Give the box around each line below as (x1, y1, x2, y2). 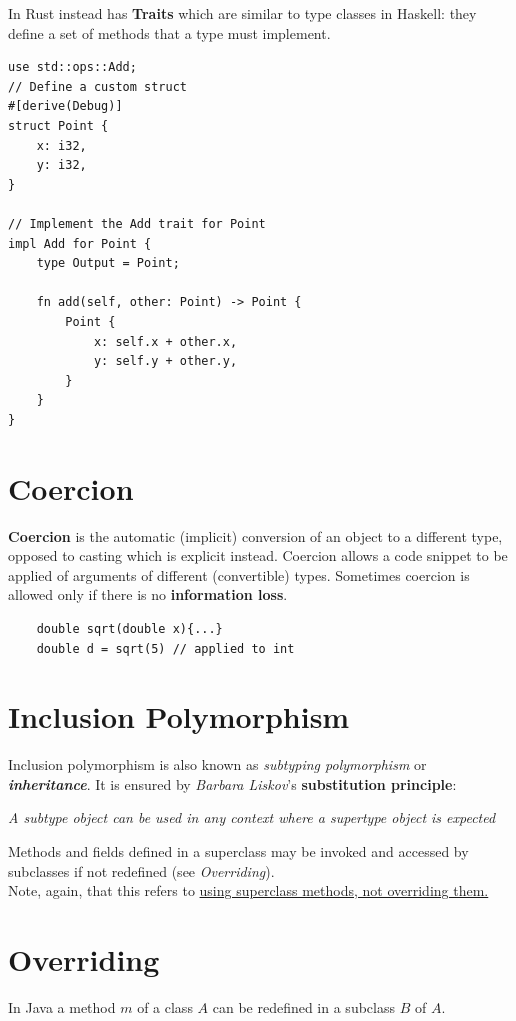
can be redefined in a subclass (212, 996, 395, 1017)
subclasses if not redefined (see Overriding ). (8, 860, 275, 881)
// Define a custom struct (8, 79, 187, 94)
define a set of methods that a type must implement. (8, 22, 331, 43)
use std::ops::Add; (8, 60, 137, 75)
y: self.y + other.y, (93, 354, 238, 369)
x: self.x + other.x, (93, 334, 238, 349)
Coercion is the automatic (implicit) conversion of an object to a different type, (8, 525, 503, 546)
